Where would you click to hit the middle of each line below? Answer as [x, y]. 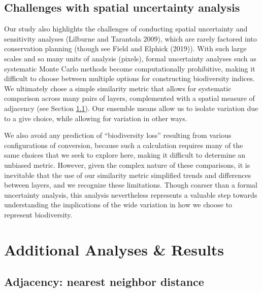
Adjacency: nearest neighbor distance [104, 282]
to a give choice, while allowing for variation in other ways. [96, 118]
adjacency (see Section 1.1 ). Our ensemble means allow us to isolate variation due [131, 108]
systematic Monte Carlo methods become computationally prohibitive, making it [130, 68]
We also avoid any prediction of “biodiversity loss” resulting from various [118, 135]
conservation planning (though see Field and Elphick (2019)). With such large [125, 48]
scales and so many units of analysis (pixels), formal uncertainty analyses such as [130, 58]
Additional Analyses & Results [114, 249]
